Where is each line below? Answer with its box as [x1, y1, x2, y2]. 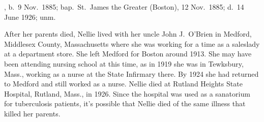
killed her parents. [4, 108, 61, 118]
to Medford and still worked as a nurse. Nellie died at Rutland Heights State [4, 78, 243, 89]
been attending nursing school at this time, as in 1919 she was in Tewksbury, [4, 58, 244, 69]
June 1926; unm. [4, 11, 56, 22]
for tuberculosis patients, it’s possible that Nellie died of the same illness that [4, 98, 246, 109]
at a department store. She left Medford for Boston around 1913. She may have [4, 48, 252, 59]
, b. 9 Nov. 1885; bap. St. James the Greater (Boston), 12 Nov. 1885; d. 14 [4, 2, 244, 12]
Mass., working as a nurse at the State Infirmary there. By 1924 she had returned [4, 68, 259, 79]
